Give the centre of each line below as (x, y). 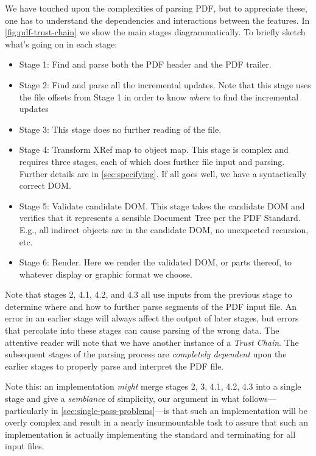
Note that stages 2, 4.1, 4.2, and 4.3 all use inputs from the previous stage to (149, 294)
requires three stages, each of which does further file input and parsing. (152, 161)
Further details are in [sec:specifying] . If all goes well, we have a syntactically (163, 173)
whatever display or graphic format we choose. (106, 274)
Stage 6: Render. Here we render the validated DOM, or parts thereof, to (155, 262)
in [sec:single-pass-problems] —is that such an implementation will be (179, 410)
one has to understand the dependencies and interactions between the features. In (157, 20)
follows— (259, 398)
